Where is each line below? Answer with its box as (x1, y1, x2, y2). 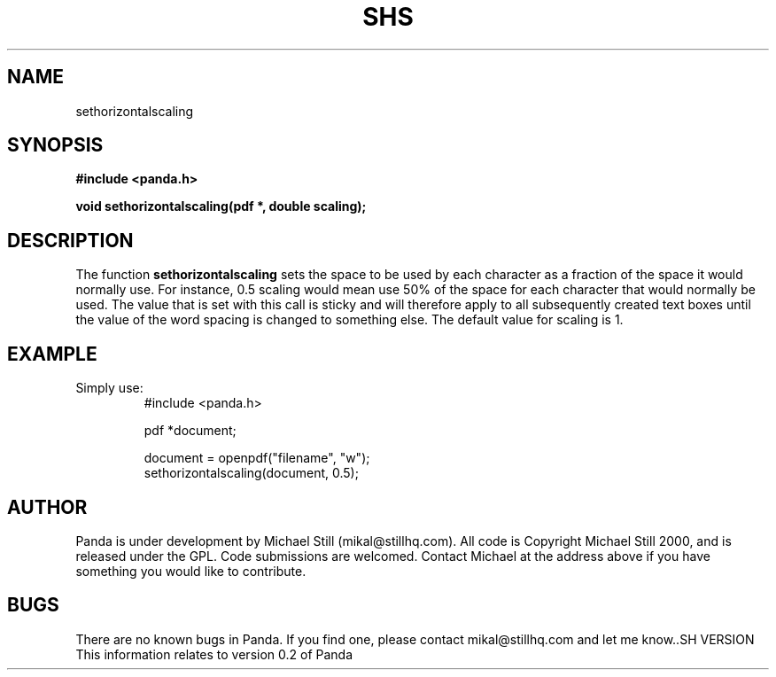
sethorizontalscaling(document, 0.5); (144, 465, 359, 481)
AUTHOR (7, 495, 88, 518)
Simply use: (75, 380, 144, 396)
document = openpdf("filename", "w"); (144, 450, 370, 466)
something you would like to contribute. (75, 563, 307, 579)
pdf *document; (144, 423, 237, 439)
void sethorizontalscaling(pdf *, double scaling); (75, 198, 367, 214)
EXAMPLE (7, 342, 97, 365)
